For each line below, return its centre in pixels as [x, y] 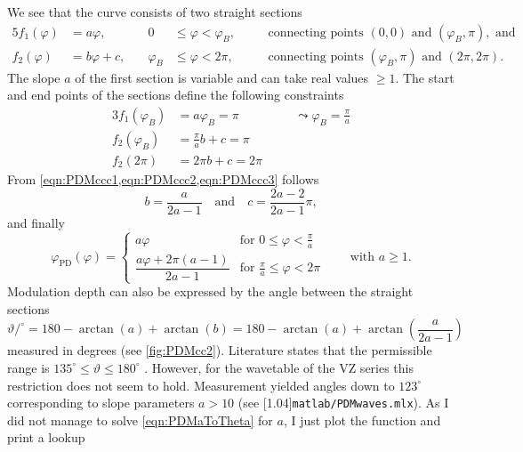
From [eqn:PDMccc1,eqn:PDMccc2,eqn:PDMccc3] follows [163, 178]
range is [28, 367]
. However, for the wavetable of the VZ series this [279, 367]
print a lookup [46, 437]
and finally [36, 222]
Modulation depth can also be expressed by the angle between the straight [210, 291]
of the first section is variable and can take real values [222, 77]
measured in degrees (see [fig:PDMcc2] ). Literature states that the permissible [220, 350]
